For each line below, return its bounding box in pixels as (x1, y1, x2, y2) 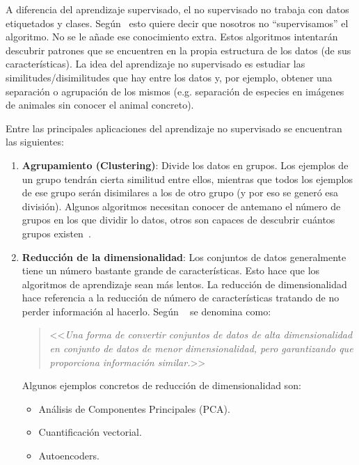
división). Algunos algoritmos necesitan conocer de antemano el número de (22, 198, 341, 213)
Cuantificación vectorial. (38, 425, 142, 439)
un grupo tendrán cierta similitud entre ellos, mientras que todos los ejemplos (22, 171, 353, 186)
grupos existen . (22, 226, 91, 240)
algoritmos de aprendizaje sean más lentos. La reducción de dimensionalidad (22, 276, 347, 291)
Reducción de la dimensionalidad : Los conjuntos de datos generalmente (22, 249, 346, 264)
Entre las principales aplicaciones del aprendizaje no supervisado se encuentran (6, 120, 342, 135)
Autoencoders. (38, 448, 99, 463)
